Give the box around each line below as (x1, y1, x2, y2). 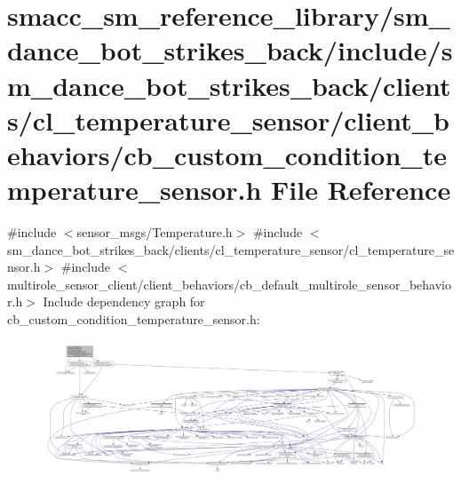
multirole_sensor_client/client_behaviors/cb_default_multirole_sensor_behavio (7, 274, 451, 293)
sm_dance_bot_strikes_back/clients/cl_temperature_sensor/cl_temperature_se (7, 240, 455, 258)
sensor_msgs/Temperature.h (76, 223, 233, 242)
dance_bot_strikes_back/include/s (7, 32, 453, 68)
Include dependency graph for (43, 292, 205, 311)
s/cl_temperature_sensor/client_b (7, 101, 449, 138)
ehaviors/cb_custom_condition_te (7, 136, 447, 172)
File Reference (271, 171, 451, 208)
